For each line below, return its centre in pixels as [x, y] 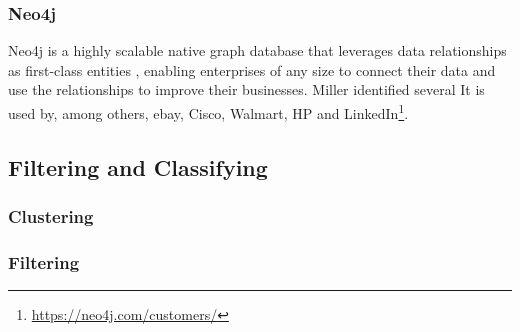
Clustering [51, 215]
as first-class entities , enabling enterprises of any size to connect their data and [252, 69]
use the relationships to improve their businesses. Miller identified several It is [246, 89]
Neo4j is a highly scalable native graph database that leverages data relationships [257, 50]
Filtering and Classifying [138, 166]
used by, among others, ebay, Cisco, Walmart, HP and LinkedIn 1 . [208, 111]
